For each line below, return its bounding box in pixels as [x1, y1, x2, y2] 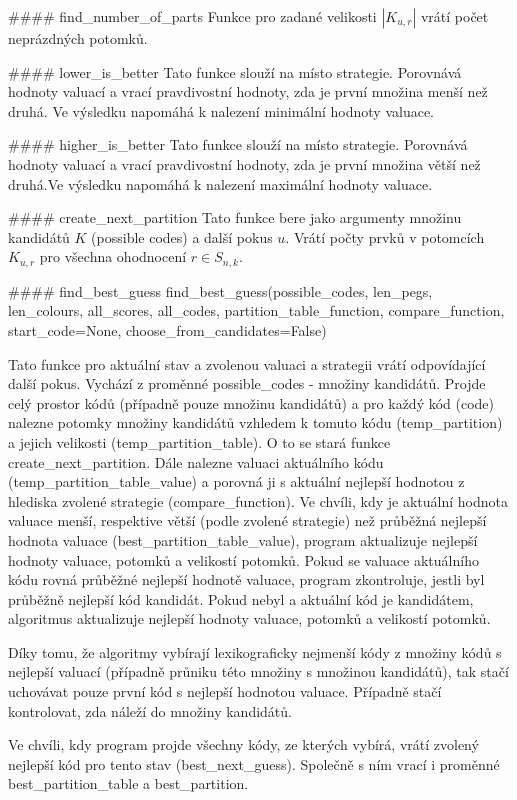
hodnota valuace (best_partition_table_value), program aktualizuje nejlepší [8, 529, 478, 550]
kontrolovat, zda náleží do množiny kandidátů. [8, 700, 292, 721]
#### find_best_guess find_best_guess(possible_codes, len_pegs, [8, 280, 433, 301]
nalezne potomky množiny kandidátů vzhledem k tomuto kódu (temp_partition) [8, 412, 503, 433]
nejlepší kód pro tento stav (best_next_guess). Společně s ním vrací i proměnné [8, 753, 500, 774]
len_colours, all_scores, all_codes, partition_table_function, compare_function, [8, 300, 505, 321]
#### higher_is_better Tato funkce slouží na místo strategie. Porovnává [8, 134, 468, 155]
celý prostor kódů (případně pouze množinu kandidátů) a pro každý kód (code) [8, 392, 495, 413]
